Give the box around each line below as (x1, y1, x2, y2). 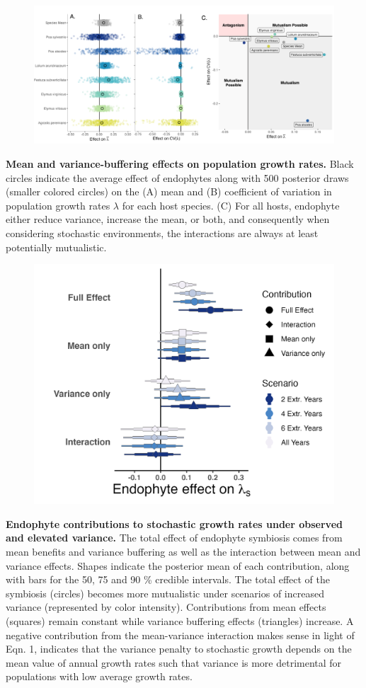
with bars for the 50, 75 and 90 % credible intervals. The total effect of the (6, 572, 330, 587)
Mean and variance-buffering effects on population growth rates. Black (6, 156, 354, 171)
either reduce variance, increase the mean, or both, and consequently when (6, 212, 330, 227)
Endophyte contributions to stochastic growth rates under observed (6, 516, 343, 531)
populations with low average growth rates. (6, 669, 193, 684)
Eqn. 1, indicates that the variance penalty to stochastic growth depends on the (6, 641, 352, 656)
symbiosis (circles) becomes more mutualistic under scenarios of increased (6, 585, 324, 600)
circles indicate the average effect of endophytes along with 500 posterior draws (6, 170, 349, 185)
